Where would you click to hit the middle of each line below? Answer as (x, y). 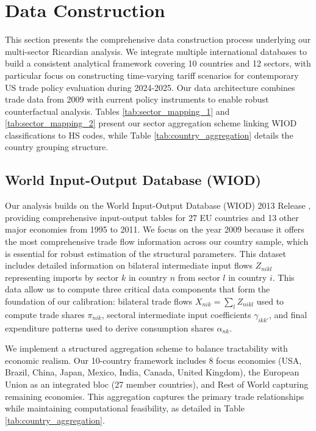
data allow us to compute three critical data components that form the (138, 289)
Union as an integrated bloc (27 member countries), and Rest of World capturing (157, 384)
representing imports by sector (62, 277)
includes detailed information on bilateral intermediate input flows (129, 265)
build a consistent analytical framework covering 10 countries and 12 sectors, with (158, 63)
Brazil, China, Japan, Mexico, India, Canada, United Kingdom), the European (152, 372)
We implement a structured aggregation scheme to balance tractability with (146, 348)
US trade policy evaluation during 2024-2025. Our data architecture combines (150, 87)
